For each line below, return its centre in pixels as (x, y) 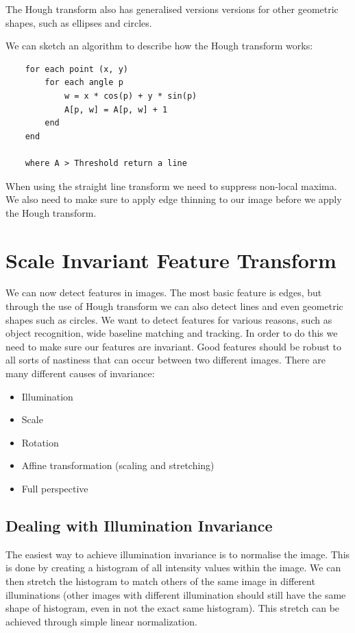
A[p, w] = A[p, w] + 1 (116, 109)
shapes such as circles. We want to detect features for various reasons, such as (169, 319)
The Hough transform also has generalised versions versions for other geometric (172, 9)
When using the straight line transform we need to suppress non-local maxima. (171, 186)
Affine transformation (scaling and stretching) (118, 465)
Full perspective (55, 488)
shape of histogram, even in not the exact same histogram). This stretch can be (173, 608)
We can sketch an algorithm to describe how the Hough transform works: (159, 46)
